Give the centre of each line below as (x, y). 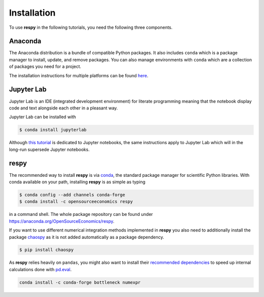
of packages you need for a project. (45, 66)
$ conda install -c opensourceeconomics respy (76, 202)
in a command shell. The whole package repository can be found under (81, 214)
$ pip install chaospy (46, 250)
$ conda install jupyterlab (53, 130)
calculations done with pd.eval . (40, 269)
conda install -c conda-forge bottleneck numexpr (80, 282)
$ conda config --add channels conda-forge (72, 195)
